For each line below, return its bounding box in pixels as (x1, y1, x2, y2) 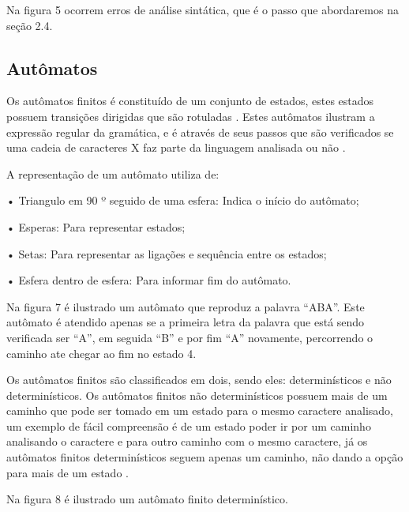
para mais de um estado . (6, 464, 129, 480)
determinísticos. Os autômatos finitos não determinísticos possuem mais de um (6, 386, 388, 403)
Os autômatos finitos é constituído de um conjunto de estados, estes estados (6, 92, 374, 109)
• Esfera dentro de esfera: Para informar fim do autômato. (6, 272, 291, 288)
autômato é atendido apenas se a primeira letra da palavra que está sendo (6, 314, 365, 330)
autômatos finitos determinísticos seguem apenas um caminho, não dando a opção (6, 449, 403, 465)
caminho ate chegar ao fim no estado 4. (6, 344, 197, 361)
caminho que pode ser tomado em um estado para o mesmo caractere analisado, (6, 402, 394, 419)
